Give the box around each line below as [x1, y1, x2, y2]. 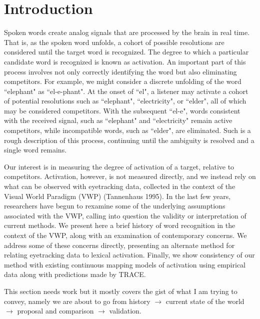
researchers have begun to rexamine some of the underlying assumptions [4, 200, 225, 211]
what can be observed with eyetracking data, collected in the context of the [4, 181, 235, 191]
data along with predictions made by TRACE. [4, 269, 146, 279]
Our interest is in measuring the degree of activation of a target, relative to [4, 161, 234, 171]
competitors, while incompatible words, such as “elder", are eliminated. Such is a [4, 125, 251, 135]
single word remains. [4, 144, 67, 155]
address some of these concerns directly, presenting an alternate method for [4, 239, 235, 250]
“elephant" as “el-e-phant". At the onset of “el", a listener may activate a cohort [4, 85, 248, 96]
